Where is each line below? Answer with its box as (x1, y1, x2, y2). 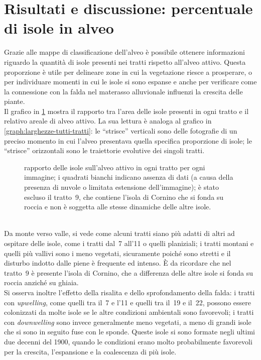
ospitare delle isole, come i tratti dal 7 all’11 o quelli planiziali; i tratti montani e (4, 238, 254, 248)
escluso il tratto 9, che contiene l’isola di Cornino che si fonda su (24, 191, 224, 202)
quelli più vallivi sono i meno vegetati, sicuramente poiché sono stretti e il (4, 248, 231, 258)
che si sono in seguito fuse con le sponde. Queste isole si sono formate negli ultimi (4, 326, 255, 337)
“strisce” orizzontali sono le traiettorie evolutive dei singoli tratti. (4, 145, 205, 156)
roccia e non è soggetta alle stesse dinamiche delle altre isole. (24, 201, 211, 212)
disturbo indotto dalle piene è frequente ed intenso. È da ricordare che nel (4, 258, 231, 268)
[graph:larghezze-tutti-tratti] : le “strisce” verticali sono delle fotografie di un (4, 126, 237, 136)
